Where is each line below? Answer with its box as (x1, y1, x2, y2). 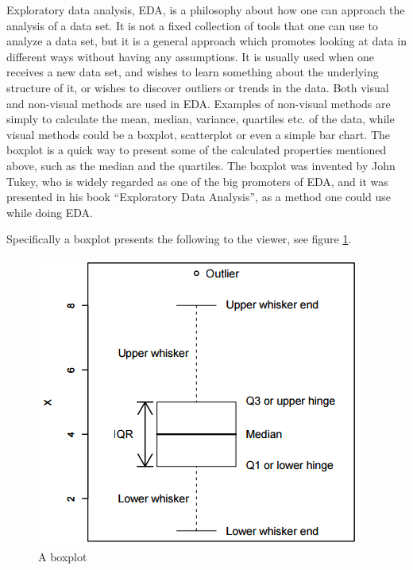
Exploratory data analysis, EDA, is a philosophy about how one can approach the (6, 2, 405, 17)
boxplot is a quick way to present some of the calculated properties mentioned (6, 142, 387, 158)
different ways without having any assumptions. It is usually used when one (6, 48, 374, 64)
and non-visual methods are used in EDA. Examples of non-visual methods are (6, 95, 391, 111)
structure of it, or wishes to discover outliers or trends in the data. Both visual (6, 79, 389, 95)
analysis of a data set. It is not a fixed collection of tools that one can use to (6, 17, 378, 33)
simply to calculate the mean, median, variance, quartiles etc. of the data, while (6, 111, 395, 127)
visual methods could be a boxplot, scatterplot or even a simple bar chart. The (6, 126, 391, 142)
